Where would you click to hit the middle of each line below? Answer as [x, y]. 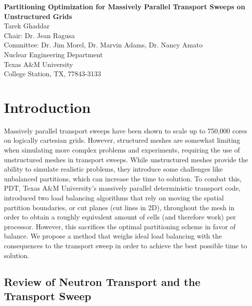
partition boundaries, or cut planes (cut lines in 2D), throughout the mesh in [119, 207]
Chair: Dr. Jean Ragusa [40, 35]
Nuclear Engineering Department [53, 54]
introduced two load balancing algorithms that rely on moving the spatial [114, 198]
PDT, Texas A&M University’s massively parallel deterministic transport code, [122, 188]
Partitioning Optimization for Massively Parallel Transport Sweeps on [125, 6]
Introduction [47, 107]
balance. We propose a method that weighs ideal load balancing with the [113, 236]
